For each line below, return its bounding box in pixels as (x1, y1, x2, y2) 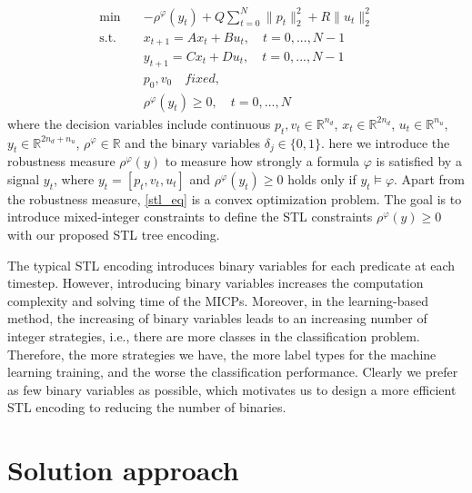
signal (7, 169, 40, 188)
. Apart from (394, 169, 465, 188)
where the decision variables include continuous (7, 113, 271, 133)
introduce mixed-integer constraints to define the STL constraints (7, 207, 373, 226)
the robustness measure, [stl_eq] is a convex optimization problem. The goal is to (7, 189, 462, 208)
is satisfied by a (376, 152, 462, 171)
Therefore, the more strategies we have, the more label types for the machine (7, 344, 437, 363)
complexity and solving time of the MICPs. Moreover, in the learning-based (7, 291, 428, 310)
